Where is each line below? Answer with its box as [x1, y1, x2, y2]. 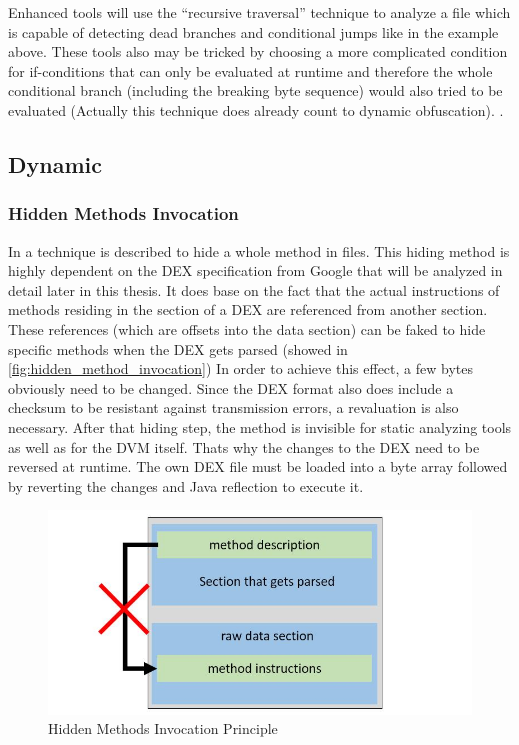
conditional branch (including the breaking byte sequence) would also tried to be [8, 80, 503, 101]
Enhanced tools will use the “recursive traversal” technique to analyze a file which [8, 2, 511, 22]
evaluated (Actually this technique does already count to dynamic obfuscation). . [8, 99, 504, 120]
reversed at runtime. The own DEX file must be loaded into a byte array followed [8, 456, 508, 477]
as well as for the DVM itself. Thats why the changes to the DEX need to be [8, 436, 480, 457]
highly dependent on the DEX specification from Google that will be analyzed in [8, 260, 503, 281]
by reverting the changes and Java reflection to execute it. [8, 475, 364, 496]
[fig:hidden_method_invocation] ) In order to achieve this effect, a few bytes [8, 358, 473, 379]
